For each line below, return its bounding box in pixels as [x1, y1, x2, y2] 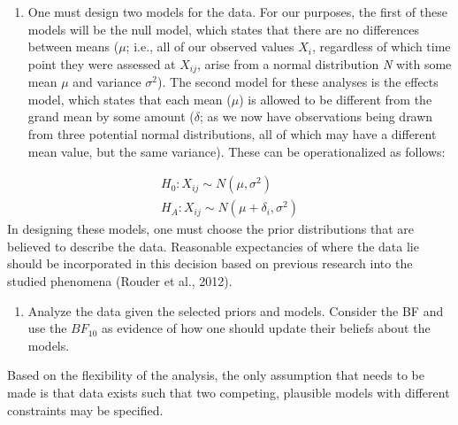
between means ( [27, 37, 119, 56]
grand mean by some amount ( [27, 107, 195, 126]
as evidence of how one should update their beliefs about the [101, 319, 431, 337]
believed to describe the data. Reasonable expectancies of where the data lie [7, 236, 419, 255]
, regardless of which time [312, 37, 451, 56]
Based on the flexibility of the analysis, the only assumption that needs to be [7, 366, 424, 384]
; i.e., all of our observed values [126, 37, 294, 56]
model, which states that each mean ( [27, 89, 232, 108]
